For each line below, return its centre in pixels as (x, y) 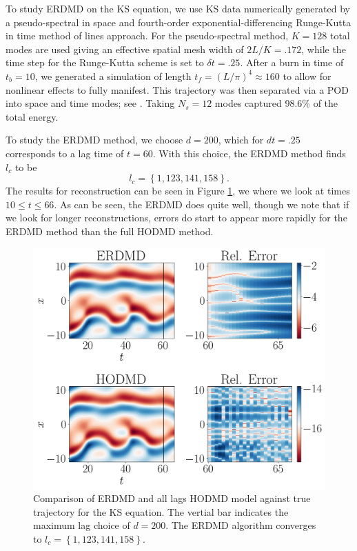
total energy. (32, 116)
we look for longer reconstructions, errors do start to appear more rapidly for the (176, 218)
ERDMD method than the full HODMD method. (110, 231)
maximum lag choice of (82, 525)
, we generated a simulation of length (113, 76)
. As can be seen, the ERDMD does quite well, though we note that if (202, 204)
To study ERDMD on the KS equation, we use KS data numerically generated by (178, 8)
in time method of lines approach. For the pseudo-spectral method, (147, 36)
